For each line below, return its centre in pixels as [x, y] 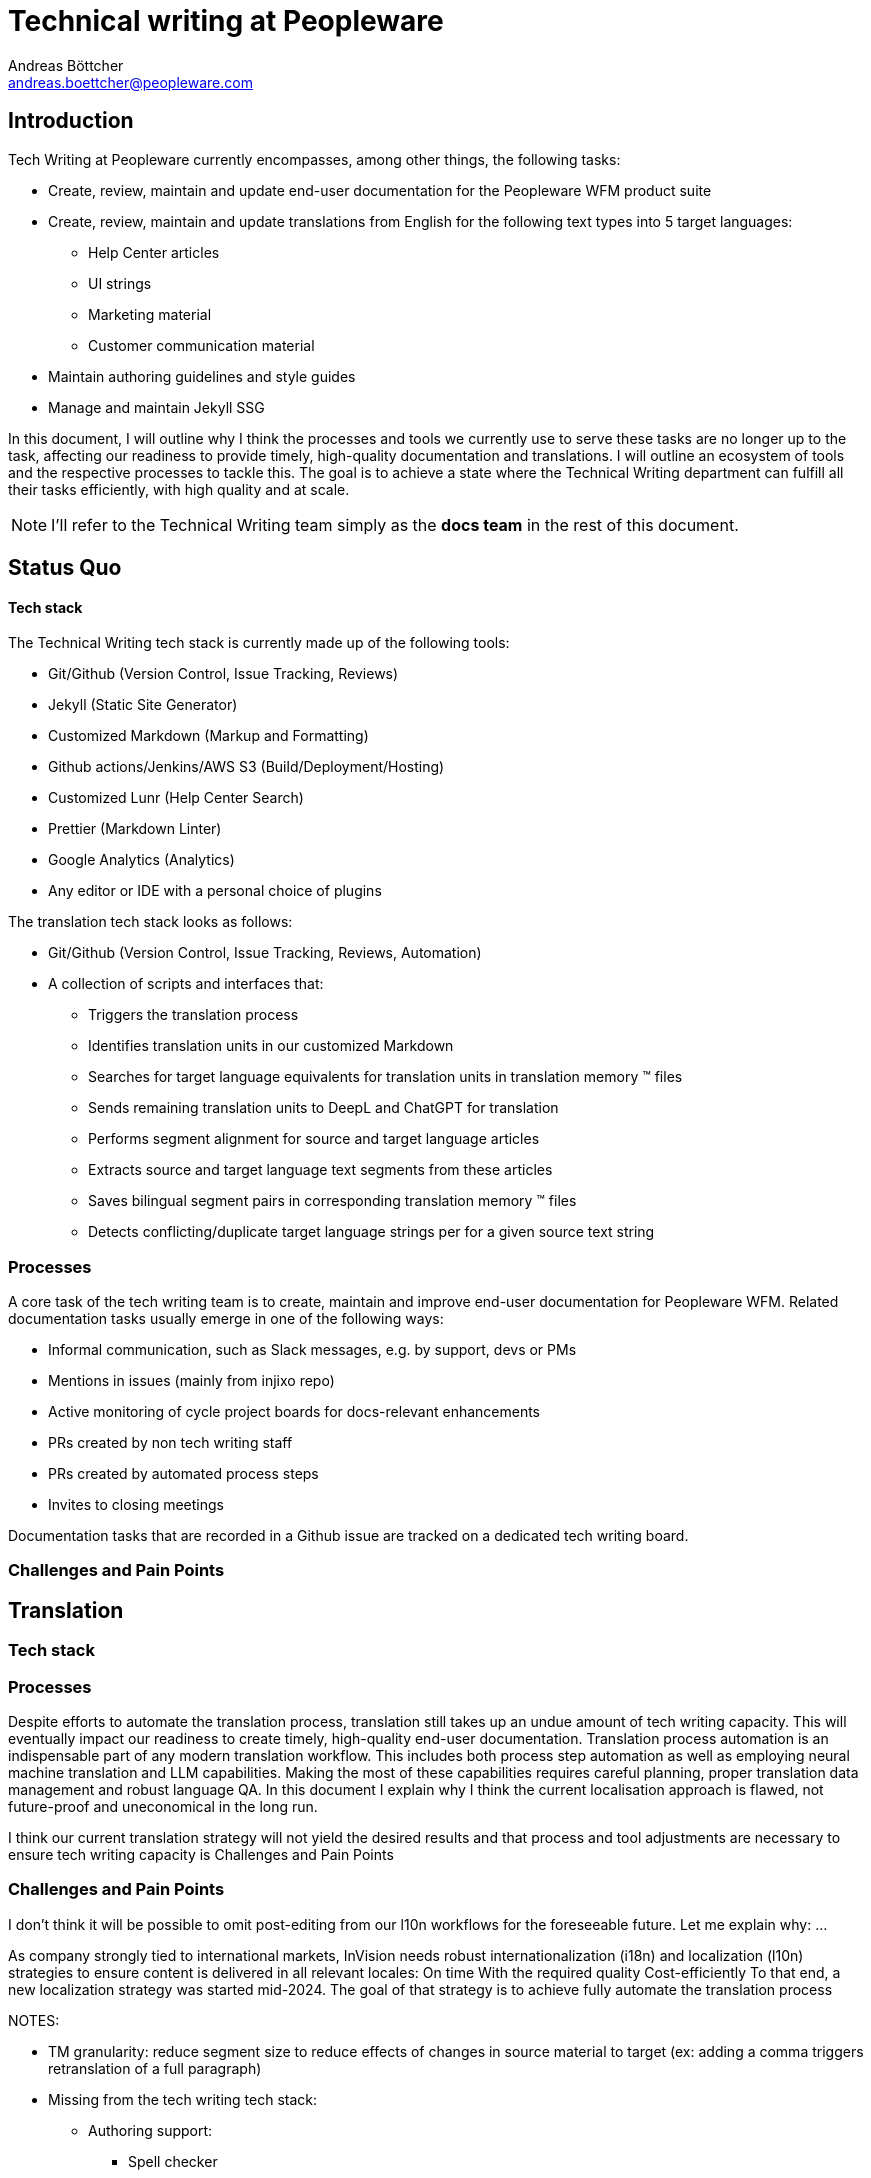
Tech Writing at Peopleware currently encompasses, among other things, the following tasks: [314, 159]
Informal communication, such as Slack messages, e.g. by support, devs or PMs [312, 1349]
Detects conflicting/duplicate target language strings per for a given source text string [371, 1232]
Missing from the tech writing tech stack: [183, 2099]
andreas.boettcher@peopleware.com [130, 82]
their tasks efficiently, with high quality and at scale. [179, 489]
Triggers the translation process [193, 1015]
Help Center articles [154, 252]
